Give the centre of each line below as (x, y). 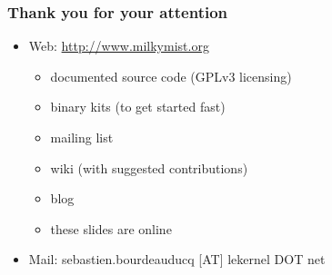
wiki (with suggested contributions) (149, 167)
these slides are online (111, 228)
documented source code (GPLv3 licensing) (171, 76)
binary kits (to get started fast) (138, 107)
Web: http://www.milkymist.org (119, 46)
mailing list (82, 137)
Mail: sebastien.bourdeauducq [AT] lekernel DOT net (177, 259)
